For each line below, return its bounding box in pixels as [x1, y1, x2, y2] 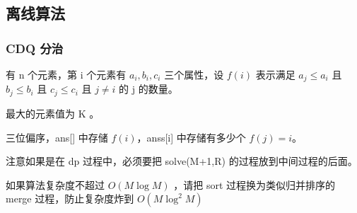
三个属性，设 [164, 67, 224, 81]
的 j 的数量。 [119, 81, 178, 96]
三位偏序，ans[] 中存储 [6, 129, 108, 144]
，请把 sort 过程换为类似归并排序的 [173, 177, 336, 192]
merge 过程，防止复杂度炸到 [6, 191, 134, 206]
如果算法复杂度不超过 [6, 177, 105, 192]
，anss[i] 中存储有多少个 [136, 129, 246, 144]
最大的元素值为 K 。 [6, 105, 100, 120]
